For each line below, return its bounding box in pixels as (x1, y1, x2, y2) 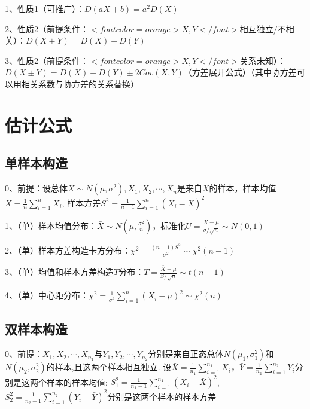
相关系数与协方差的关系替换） (21, 77, 139, 90)
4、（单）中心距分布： (5, 289, 89, 301)
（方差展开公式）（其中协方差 (183, 66, 297, 78)
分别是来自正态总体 (148, 347, 224, 360)
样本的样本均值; (46, 376, 108, 388)
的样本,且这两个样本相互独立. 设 (46, 361, 172, 373)
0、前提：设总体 (5, 182, 68, 194)
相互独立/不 (239, 22, 286, 35)
